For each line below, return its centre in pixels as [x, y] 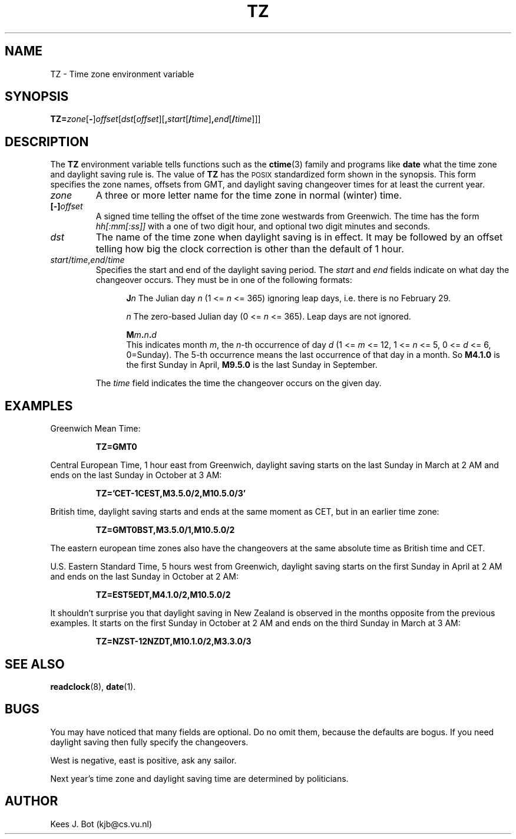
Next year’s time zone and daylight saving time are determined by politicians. [199, 778]
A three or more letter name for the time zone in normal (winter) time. [249, 195]
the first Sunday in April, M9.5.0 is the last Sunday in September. [252, 365]
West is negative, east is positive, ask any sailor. [143, 760]
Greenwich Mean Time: [95, 429]
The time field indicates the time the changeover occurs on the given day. [239, 383]
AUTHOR [32, 801]
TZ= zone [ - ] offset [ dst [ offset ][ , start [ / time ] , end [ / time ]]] [156, 119]
